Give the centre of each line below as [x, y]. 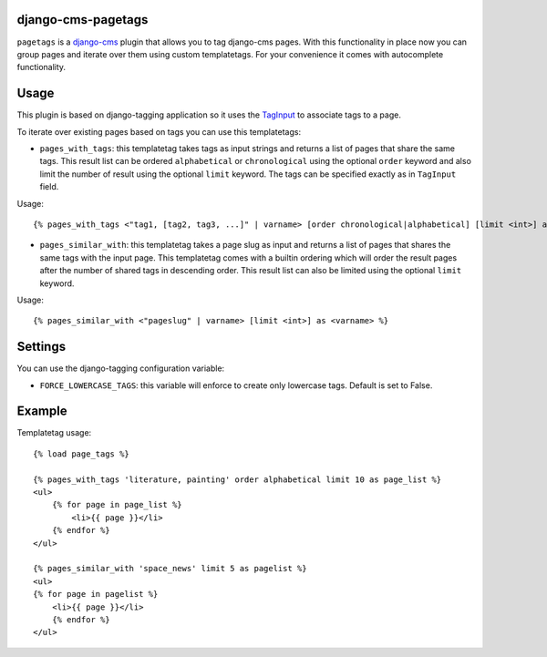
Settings [41, 347]
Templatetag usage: [54, 433]
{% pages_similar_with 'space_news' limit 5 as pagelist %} [170, 569]
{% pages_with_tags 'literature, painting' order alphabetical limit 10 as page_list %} [237, 479]
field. [49, 187]
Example [42, 411]
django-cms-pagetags [83, 20]
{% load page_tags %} [81, 454]
